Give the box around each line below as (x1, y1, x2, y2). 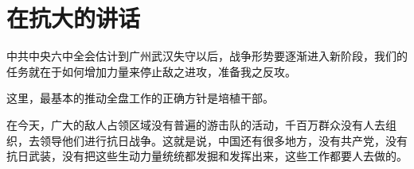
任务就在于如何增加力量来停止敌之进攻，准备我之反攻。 (6, 63, 296, 79)
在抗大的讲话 (6, 2, 141, 34)
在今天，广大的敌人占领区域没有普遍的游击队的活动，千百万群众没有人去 (6, 116, 385, 133)
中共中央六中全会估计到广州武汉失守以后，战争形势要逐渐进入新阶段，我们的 (6, 48, 408, 64)
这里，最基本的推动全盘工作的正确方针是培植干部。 (6, 90, 274, 106)
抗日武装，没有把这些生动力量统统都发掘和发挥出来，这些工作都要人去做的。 (6, 148, 408, 164)
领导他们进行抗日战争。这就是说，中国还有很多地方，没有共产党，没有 (39, 132, 408, 148)
